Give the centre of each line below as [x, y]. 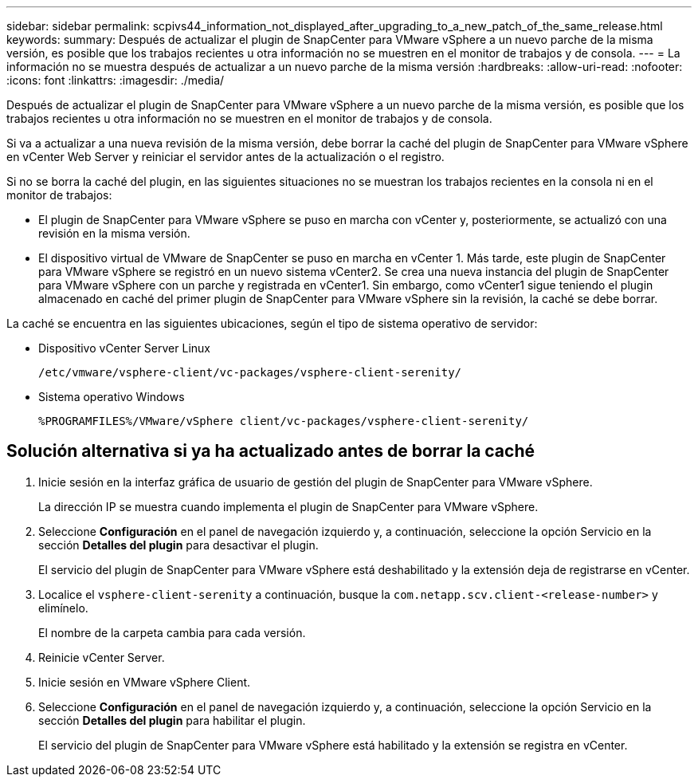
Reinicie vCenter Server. [102, 657]
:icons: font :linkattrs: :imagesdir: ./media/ [116, 80]
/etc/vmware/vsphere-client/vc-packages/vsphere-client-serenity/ [250, 372]
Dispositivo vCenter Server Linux [124, 348]
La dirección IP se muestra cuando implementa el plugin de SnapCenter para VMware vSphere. [288, 506]
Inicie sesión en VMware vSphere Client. [145, 682]
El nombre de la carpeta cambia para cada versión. [172, 632]
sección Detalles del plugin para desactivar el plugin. [178, 545]
